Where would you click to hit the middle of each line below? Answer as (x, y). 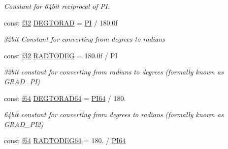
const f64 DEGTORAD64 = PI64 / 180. (65, 98)
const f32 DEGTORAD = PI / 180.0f (61, 22)
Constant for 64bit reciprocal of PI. (57, 6)
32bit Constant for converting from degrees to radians (84, 39)
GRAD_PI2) (24, 124)
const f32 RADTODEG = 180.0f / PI (61, 55)
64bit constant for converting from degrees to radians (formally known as (114, 114)
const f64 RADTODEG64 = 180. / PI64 (65, 140)
